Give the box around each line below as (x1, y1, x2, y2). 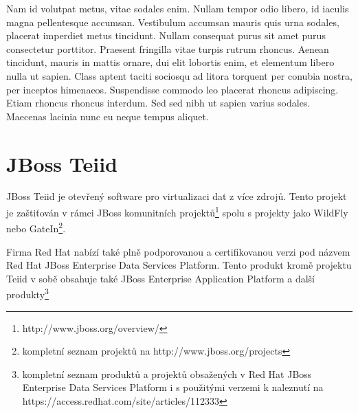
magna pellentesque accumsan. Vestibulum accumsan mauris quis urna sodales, (6, 14, 339, 29)
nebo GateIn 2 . (6, 219, 66, 235)
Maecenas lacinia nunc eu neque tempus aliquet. (6, 109, 209, 123)
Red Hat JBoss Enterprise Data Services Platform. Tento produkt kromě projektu (6, 258, 352, 272)
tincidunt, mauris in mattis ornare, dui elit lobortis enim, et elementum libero (6, 55, 335, 69)
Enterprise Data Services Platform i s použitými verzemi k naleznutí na (22, 380, 324, 394)
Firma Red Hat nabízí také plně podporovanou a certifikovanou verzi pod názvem (6, 244, 350, 258)
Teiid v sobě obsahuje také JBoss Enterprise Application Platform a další (6, 271, 315, 285)
